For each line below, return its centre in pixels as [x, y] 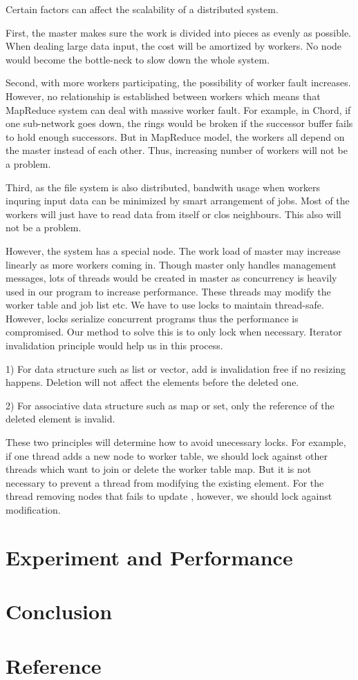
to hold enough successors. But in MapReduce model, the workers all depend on [175, 136]
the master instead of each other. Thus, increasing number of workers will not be [177, 150]
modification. [33, 509]
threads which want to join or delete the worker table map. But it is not [159, 469]
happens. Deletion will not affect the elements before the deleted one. [152, 382]
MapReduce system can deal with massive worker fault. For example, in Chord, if [178, 109]
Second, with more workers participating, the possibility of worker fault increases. [178, 82]
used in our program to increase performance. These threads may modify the [168, 291]
